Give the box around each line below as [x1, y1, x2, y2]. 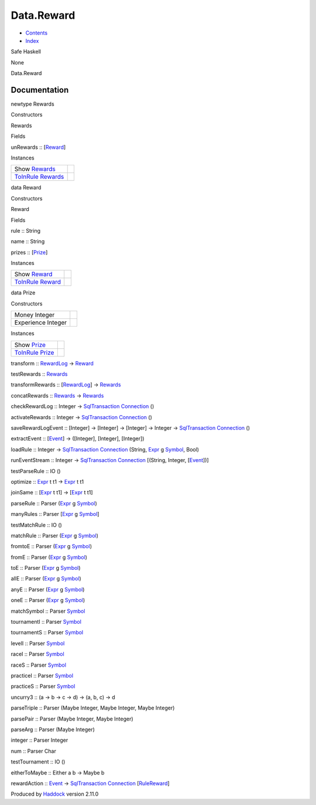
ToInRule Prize [14, 348, 54, 356]
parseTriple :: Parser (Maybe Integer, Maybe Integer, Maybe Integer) [11, 704, 175, 712]
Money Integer [14, 311, 55, 319]
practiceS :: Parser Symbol [11, 683, 75, 690]
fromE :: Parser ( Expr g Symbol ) [11, 553, 88, 561]
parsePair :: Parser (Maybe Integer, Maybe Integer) [11, 715, 134, 722]
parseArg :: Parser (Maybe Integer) [11, 726, 95, 733]
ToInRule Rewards [14, 173, 64, 181]
